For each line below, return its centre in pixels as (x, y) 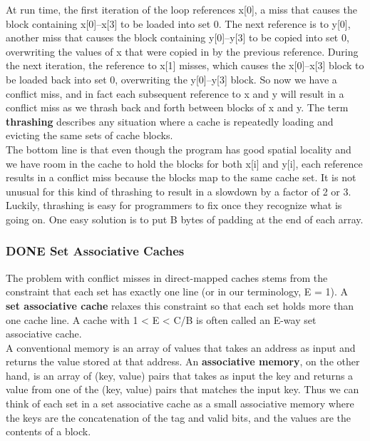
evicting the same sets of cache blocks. (89, 135)
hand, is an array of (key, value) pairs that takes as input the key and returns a (180, 375)
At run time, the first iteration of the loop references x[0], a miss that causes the (181, 9)
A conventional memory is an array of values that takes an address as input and (181, 347)
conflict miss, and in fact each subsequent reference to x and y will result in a (175, 93)
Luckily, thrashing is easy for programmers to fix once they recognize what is (174, 205)
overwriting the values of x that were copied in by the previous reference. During (182, 51)
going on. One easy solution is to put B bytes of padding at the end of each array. (185, 219)
